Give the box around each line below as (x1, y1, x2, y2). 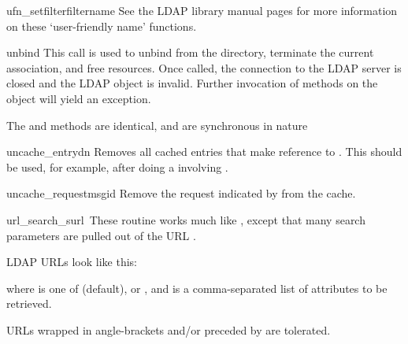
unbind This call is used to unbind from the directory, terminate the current (6, 44, 374, 61)
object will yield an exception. (6, 90, 151, 106)
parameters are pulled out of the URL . (6, 227, 196, 243)
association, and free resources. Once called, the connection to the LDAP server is (6, 59, 402, 76)
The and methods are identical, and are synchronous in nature (6, 117, 308, 133)
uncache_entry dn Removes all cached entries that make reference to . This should (6, 143, 402, 160)
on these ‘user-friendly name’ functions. (6, 17, 197, 34)
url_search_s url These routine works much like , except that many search (6, 211, 365, 227)
